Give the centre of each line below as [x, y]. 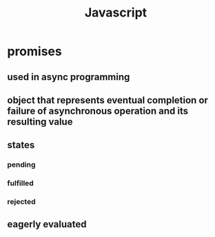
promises [34, 51]
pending [21, 165]
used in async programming [69, 77]
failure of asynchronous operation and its [98, 111]
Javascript [116, 13]
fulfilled [21, 183]
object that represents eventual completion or [108, 100]
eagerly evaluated [47, 224]
